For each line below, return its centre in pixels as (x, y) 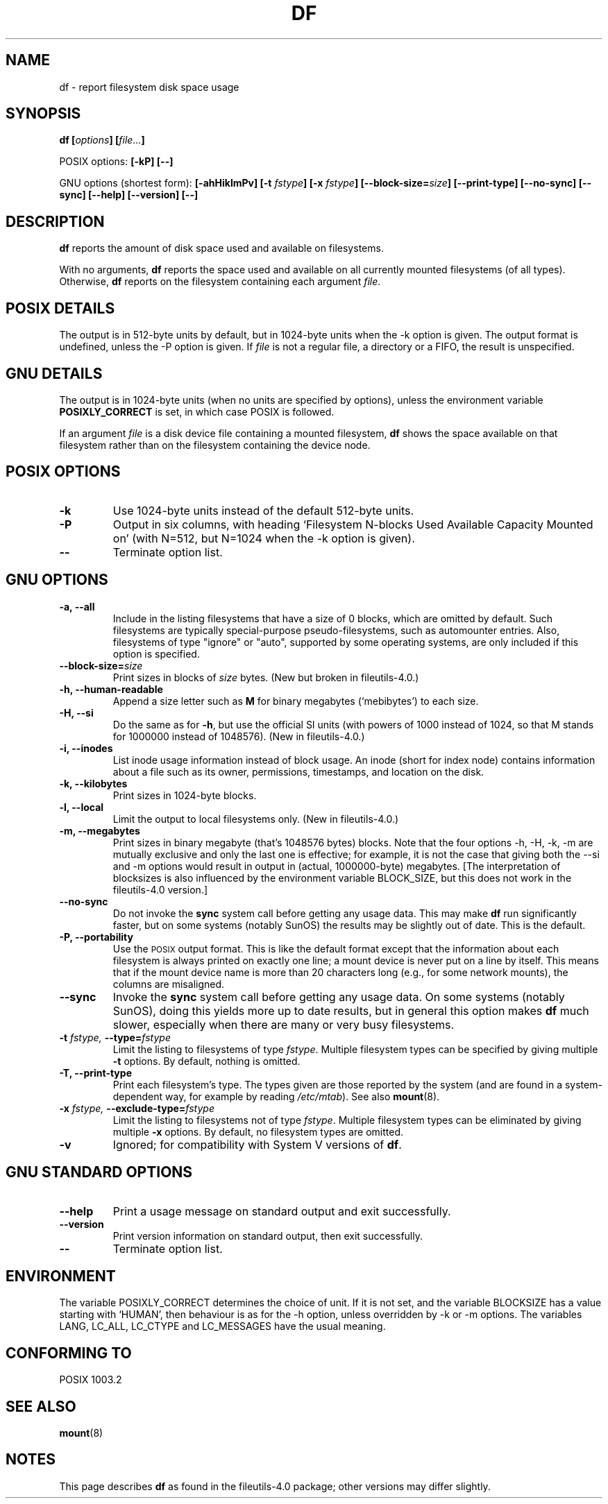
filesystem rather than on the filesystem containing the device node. (215, 445)
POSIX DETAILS (60, 308)
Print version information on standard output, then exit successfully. (268, 1236)
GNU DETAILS (54, 373)
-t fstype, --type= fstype (115, 1037)
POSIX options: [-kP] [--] (116, 162)
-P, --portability (96, 937)
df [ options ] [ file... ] (102, 140)
